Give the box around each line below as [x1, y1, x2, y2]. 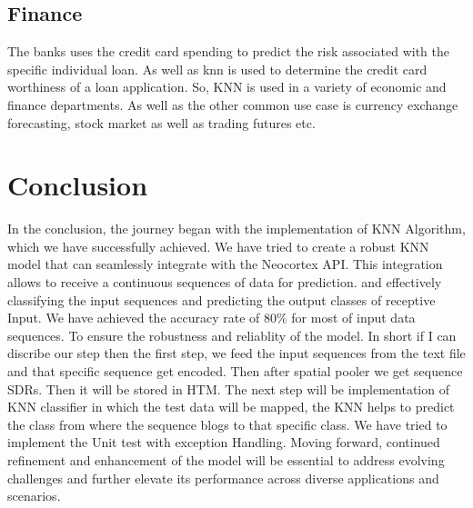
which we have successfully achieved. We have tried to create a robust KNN [7, 236, 429, 255]
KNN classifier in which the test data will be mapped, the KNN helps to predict [7, 397, 455, 416]
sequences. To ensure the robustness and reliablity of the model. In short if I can [7, 325, 457, 344]
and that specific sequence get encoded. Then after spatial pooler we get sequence [7, 362, 463, 381]
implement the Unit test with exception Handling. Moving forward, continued [7, 433, 440, 452]
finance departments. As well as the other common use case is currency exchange [7, 95, 458, 114]
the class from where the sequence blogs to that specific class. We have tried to [7, 414, 448, 433]
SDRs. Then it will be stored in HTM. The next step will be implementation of [7, 379, 449, 398]
